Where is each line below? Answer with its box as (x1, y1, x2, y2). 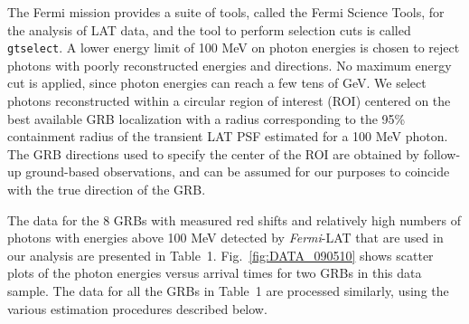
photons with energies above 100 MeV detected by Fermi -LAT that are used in (7, 228, 444, 247)
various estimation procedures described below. (7, 299, 267, 318)
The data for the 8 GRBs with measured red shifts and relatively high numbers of (7, 210, 461, 229)
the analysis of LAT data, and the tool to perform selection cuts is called (7, 20, 411, 39)
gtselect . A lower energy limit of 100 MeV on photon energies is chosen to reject (7, 38, 460, 57)
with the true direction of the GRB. (7, 180, 206, 198)
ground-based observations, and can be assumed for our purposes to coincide (25, 162, 450, 181)
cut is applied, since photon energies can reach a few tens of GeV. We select (7, 73, 427, 92)
